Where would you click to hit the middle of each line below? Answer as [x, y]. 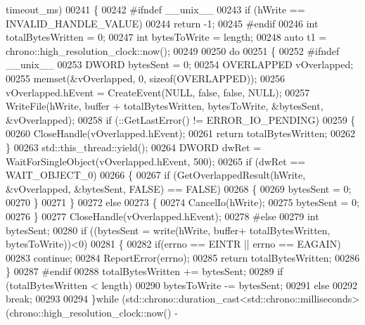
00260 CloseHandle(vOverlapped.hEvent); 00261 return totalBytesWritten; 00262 [180, 133]
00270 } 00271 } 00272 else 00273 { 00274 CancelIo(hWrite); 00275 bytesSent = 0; [182, 202]
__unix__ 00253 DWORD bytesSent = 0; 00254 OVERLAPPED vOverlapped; [180, 64]
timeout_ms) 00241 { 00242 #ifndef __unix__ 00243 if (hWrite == [155, 9]
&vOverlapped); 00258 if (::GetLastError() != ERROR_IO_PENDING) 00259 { [181, 119]
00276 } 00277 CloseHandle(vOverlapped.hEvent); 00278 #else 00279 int [162, 216]
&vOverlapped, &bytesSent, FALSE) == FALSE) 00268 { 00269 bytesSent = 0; [179, 188]
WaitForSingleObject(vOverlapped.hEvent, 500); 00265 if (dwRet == [156, 161]
